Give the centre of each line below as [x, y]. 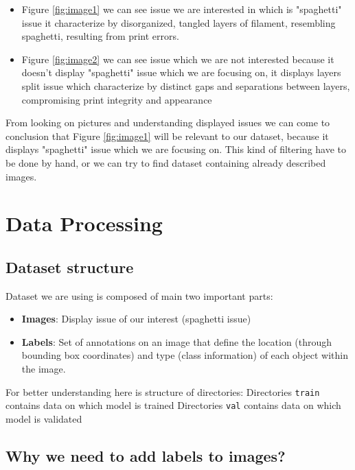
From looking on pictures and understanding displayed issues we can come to [168, 122]
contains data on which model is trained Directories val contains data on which [173, 405]
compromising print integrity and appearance [117, 99]
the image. [44, 369]
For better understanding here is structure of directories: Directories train [163, 391]
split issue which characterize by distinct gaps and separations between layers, [186, 85]
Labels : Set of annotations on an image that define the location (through [177, 341]
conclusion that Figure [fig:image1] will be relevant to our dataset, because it [167, 136]
